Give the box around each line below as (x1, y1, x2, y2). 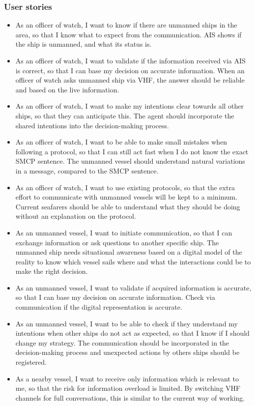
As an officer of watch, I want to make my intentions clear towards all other (15, 101, 244, 111)
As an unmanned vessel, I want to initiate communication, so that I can (15, 227, 232, 237)
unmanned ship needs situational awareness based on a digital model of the (15, 247, 242, 257)
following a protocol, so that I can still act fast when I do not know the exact (15, 146, 249, 156)
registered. (15, 357, 47, 367)
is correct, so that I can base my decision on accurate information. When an (15, 65, 245, 75)
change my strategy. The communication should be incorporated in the (15, 337, 229, 348)
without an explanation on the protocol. (15, 211, 136, 221)
